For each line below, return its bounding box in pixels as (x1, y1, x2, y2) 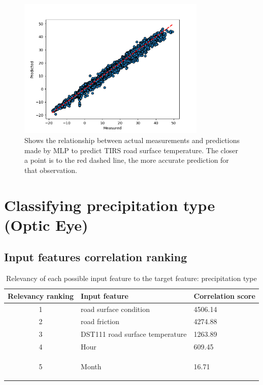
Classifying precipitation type (4, 194, 215, 215)
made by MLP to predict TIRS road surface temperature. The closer (24, 145, 238, 155)
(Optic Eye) (4, 214, 88, 235)
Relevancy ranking (8, 290, 74, 301)
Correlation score (193, 290, 255, 301)
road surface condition (81, 303, 150, 314)
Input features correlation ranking (4, 249, 187, 265)
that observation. (24, 164, 77, 175)
